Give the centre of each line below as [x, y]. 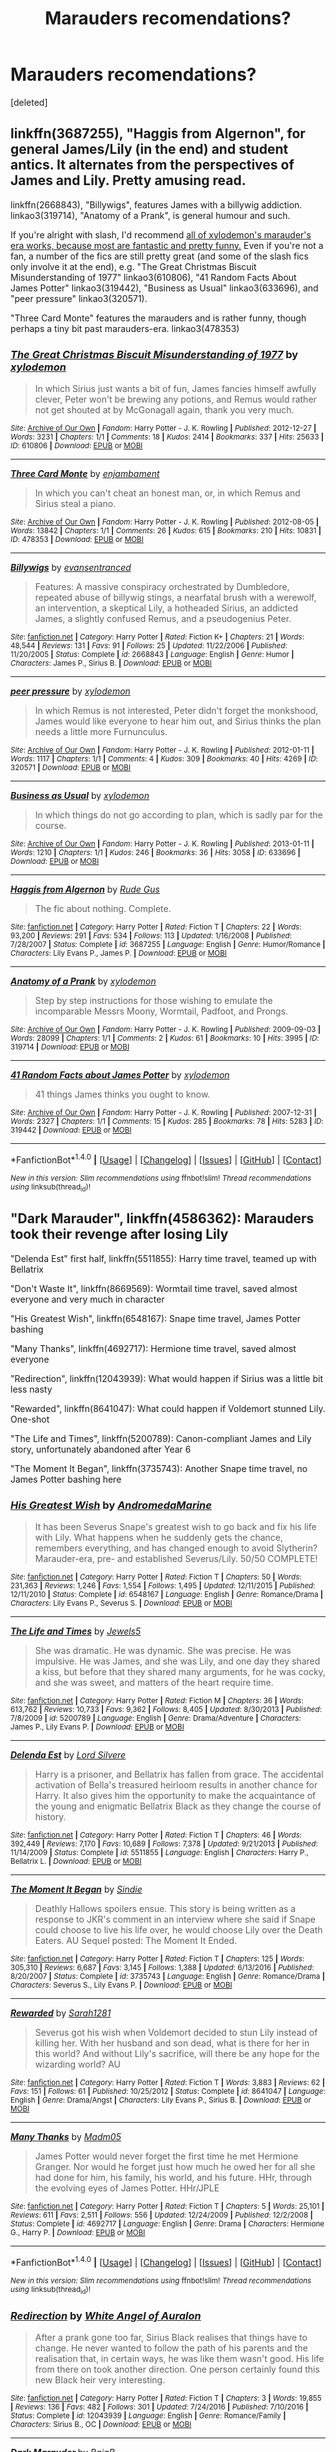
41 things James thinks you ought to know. [122, 1094]
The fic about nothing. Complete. [103, 909]
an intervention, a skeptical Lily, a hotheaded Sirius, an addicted [166, 608]
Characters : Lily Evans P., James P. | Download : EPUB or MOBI [118, 953]
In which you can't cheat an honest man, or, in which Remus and [167, 493]
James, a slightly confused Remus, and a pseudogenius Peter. [163, 619]
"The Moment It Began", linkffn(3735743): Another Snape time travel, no [159, 1468]
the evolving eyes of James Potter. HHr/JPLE [127, 2188]
